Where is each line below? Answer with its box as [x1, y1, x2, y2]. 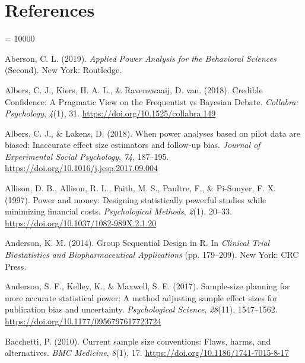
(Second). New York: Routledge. [5, 64, 122, 76]
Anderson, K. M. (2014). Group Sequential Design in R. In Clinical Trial [5, 236, 270, 249]
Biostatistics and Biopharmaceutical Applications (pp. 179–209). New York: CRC [5, 248, 299, 261]
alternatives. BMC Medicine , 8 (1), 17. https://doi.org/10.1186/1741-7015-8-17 [5, 346, 289, 359]
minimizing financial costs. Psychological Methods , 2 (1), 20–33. [5, 205, 232, 217]
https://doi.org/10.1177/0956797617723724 [5, 315, 161, 327]
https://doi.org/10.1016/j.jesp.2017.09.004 [5, 162, 158, 174]
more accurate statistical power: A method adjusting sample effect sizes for [5, 291, 278, 304]
